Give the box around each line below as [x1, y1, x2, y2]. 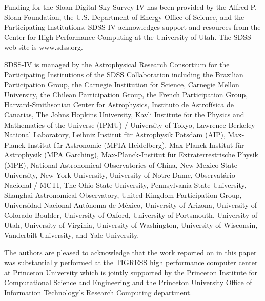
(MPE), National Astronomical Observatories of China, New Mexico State [4, 159, 237, 170]
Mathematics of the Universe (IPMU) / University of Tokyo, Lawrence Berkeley [4, 119, 255, 130]
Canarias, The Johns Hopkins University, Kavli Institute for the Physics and [4, 109, 244, 119]
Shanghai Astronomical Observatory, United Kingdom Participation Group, [4, 189, 242, 200]
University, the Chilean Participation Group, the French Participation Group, [4, 89, 248, 99]
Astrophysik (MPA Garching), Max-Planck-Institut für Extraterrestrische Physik [4, 149, 258, 160]
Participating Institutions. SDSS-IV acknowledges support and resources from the [4, 22, 261, 32]
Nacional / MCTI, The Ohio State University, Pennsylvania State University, [4, 179, 247, 190]
